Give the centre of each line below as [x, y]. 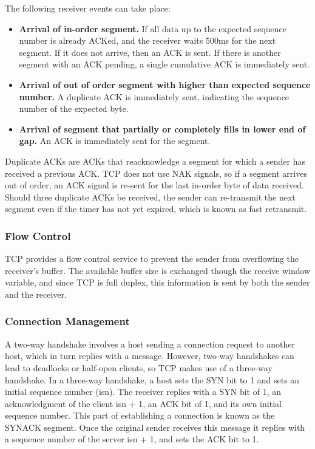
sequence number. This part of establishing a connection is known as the [140, 415]
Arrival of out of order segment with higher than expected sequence [165, 84]
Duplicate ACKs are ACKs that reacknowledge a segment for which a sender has [155, 161]
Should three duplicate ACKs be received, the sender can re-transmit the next [150, 197]
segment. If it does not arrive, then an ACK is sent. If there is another [150, 52]
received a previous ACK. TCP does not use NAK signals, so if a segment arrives [156, 173]
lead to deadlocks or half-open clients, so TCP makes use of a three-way [139, 367]
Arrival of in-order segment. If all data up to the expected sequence [153, 28]
